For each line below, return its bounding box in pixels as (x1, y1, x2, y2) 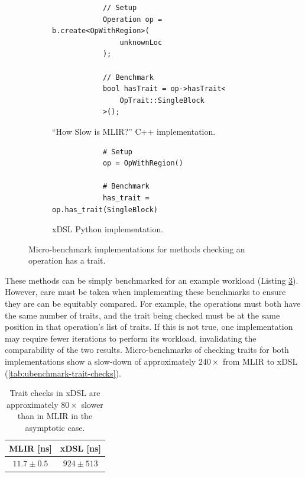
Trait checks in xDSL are (9, 387, 100, 399)
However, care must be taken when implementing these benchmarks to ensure (5, 285, 286, 298)
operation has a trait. (28, 254, 106, 267)
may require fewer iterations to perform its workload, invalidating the (5, 332, 257, 344)
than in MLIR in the (17, 410, 93, 422)
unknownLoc (119, 38, 163, 47)
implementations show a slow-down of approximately (5, 355, 196, 368)
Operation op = (102, 15, 163, 24)
